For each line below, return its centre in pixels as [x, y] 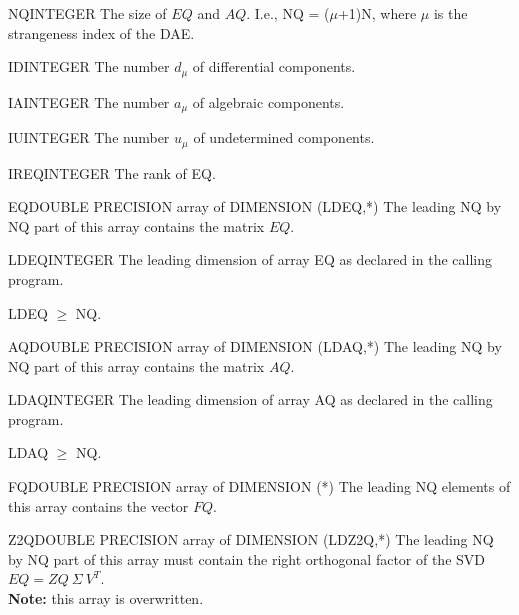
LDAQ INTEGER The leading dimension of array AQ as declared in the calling [250, 399]
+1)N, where [377, 13]
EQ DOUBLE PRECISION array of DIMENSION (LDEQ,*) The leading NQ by [255, 206]
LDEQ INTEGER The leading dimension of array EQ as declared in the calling [250, 259]
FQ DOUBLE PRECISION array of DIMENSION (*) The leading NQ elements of [259, 486]
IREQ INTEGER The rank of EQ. [112, 172]
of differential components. [274, 66]
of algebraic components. [268, 101]
